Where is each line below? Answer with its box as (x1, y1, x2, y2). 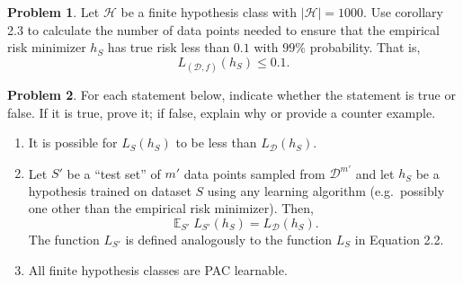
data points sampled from (183, 164, 325, 183)
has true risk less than (107, 38, 230, 57)
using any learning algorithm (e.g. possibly (207, 181, 445, 200)
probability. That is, (309, 38, 421, 57)
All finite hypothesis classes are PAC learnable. (28, 260, 288, 279)
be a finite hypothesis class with (120, 3, 298, 21)
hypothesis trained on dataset (28, 181, 191, 200)
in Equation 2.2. (354, 230, 444, 249)
